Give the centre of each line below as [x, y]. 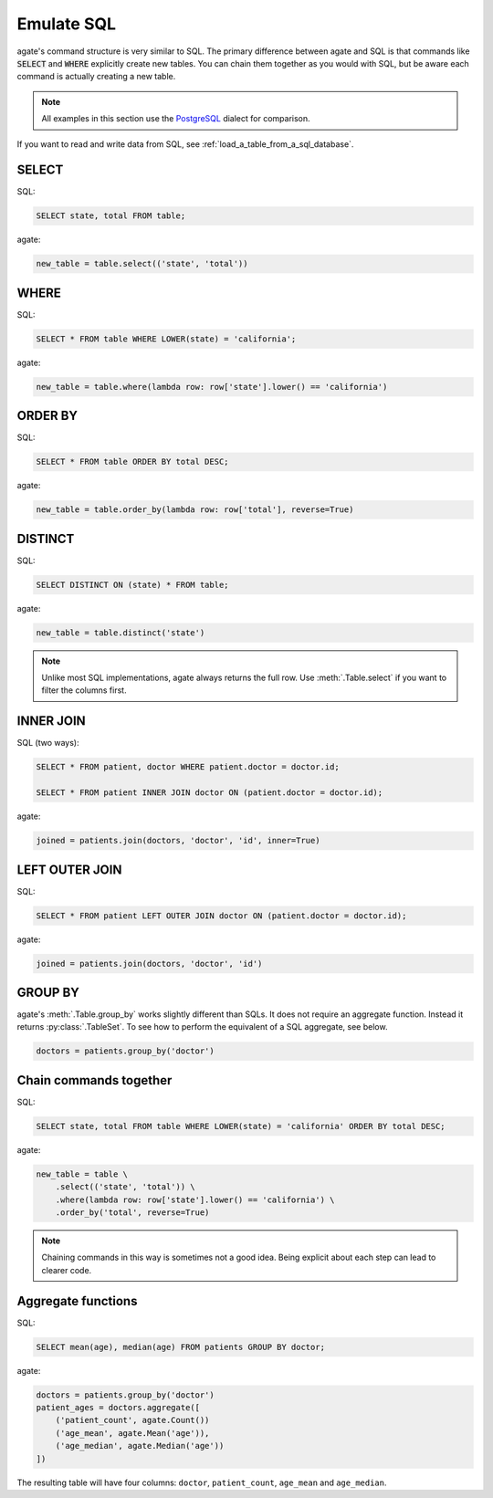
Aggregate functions [77, 1301]
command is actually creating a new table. [96, 77]
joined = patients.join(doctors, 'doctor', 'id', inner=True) [178, 841]
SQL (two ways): [48, 743]
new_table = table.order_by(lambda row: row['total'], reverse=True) [195, 510]
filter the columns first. [84, 690]
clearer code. [67, 1270]
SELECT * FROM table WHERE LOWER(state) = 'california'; [166, 339]
